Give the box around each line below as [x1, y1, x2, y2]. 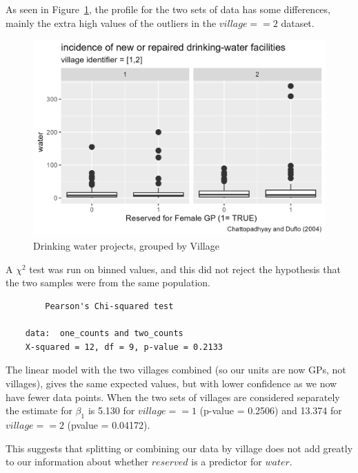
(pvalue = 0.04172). [67, 417, 150, 432]
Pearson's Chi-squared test [45, 302, 174, 312]
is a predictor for [191, 454, 262, 469]
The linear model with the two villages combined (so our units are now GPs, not [6, 362, 346, 377]
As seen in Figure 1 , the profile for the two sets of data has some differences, [6, 2, 330, 16]
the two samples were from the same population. [6, 275, 210, 290]
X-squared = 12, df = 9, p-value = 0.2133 [25, 342, 223, 352]
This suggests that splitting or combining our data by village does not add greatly [6, 440, 353, 455]
